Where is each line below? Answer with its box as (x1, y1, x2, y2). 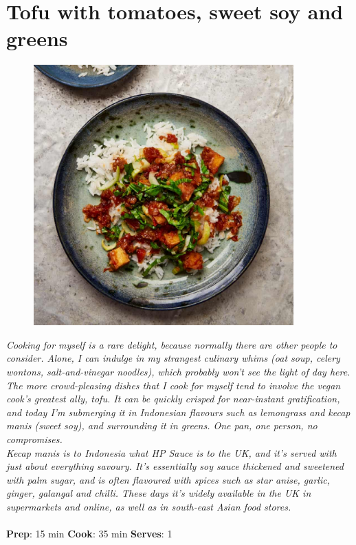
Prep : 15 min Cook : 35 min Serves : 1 (6, 526, 173, 541)
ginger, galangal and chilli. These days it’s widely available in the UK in (6, 486, 311, 500)
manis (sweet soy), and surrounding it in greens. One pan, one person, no (6, 418, 318, 433)
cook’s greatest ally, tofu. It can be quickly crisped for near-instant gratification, (6, 391, 340, 406)
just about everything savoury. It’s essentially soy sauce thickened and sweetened (6, 459, 344, 473)
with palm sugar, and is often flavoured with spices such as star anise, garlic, (6, 472, 330, 486)
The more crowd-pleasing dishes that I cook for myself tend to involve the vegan (6, 378, 341, 392)
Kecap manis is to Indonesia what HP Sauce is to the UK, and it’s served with (6, 445, 337, 460)
